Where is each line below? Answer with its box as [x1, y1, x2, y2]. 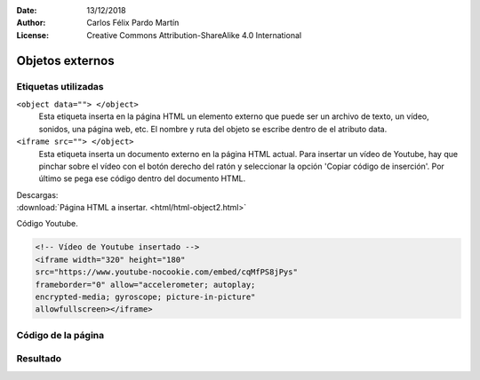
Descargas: [16, 189, 59, 200]
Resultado [16, 352, 62, 365]
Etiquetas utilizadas [16, 80, 104, 92]
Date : [16, 5, 37, 15]
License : [16, 29, 49, 40]
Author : [16, 18, 46, 28]
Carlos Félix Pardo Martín [86, 18, 180, 28]
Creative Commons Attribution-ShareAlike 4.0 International [86, 29, 302, 40]
